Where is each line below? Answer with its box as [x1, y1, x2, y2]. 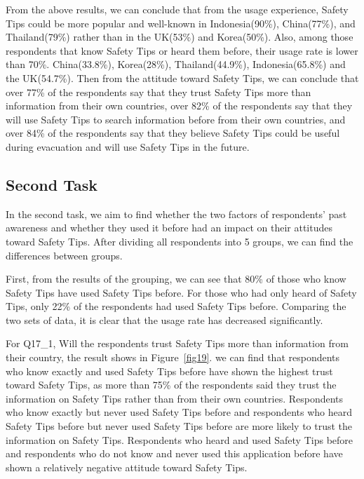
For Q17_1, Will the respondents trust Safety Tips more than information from [6, 336, 349, 351]
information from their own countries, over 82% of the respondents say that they [6, 98, 353, 113]
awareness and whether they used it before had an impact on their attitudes [6, 220, 332, 235]
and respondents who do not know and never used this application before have [6, 446, 343, 461]
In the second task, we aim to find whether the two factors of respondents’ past [6, 206, 347, 221]
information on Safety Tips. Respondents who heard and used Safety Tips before [6, 432, 353, 447]
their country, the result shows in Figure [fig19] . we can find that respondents [6, 350, 340, 365]
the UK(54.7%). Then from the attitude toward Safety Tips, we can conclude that [6, 70, 359, 85]
